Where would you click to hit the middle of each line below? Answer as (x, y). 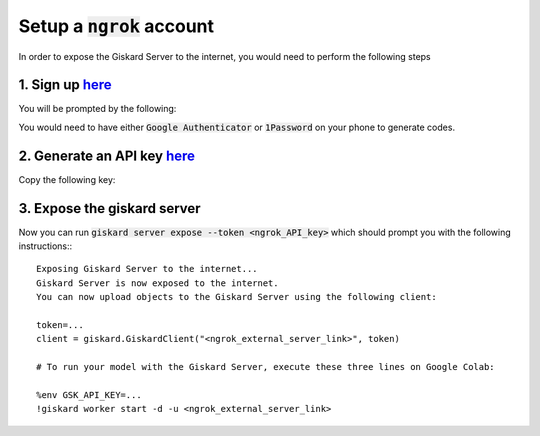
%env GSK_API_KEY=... (89, 394)
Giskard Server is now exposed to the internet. (157, 283)
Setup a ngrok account (116, 26)
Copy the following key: (67, 179)
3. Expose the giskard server (109, 208)
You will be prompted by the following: (97, 109)
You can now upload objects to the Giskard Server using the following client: (236, 297)
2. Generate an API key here (106, 155)
